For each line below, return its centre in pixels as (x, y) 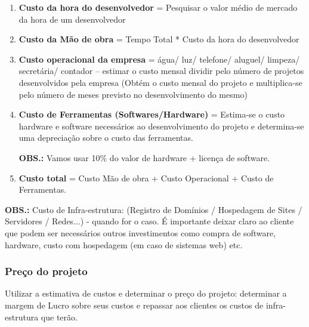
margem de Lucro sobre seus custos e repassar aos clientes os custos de (134, 305)
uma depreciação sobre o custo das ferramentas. (106, 138)
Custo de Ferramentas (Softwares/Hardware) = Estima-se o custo (152, 114)
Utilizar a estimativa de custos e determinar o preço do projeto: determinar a (146, 293)
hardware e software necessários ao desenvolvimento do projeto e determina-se (161, 126)
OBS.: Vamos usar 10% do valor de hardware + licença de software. (144, 157)
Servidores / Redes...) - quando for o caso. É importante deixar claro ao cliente (149, 221)
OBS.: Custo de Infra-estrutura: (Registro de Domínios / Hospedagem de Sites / (154, 209)
